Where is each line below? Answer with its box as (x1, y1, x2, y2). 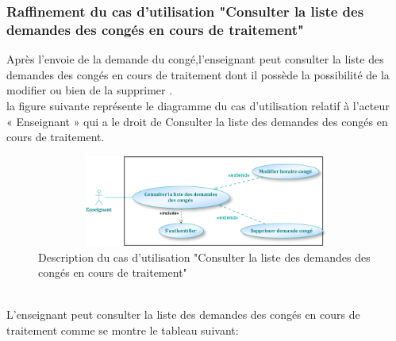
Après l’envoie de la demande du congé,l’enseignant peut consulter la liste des (6, 51, 384, 67)
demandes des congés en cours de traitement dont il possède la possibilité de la (6, 66, 390, 82)
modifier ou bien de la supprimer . (6, 82, 173, 98)
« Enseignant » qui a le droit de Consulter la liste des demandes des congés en (6, 113, 388, 129)
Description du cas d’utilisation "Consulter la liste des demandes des (38, 248, 371, 265)
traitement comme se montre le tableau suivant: (6, 322, 239, 339)
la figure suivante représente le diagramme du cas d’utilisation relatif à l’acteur (6, 97, 390, 113)
